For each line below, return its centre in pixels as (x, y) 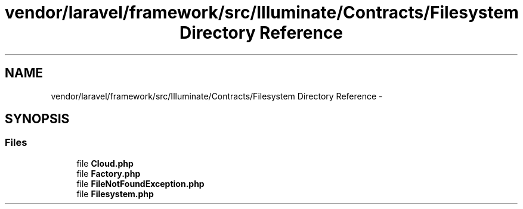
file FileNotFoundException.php (140, 183)
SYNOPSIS (37, 119)
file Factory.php (109, 173)
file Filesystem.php (115, 194)
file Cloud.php (105, 163)
